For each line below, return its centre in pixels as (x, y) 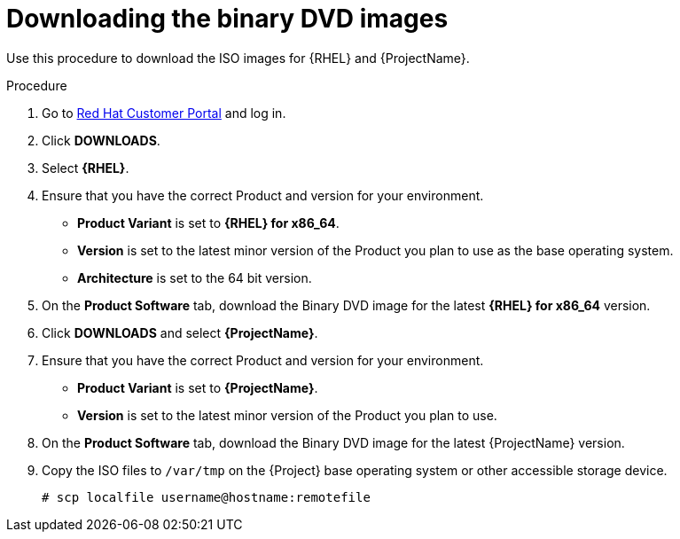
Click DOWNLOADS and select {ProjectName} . (180, 332)
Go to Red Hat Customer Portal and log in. (164, 113)
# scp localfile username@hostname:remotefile (206, 497)
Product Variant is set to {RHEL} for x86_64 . (208, 223)
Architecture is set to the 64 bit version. (195, 277)
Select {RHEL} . (86, 168)
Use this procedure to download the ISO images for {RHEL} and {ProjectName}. (238, 58)
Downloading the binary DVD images (227, 19)
